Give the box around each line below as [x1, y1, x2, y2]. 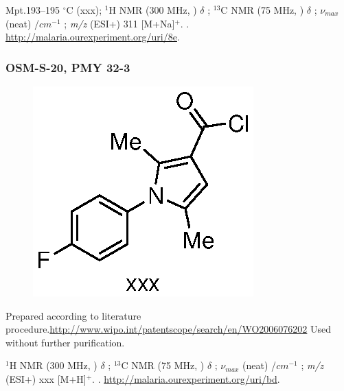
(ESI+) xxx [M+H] [5, 371, 87, 386]
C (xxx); [66, 3, 102, 16]
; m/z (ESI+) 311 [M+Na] [64, 16, 175, 30]
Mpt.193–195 [5, 3, 60, 16]
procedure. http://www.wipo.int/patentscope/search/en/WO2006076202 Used [5, 322, 332, 336]
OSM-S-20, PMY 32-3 [5, 58, 130, 75]
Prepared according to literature [5, 308, 141, 322]
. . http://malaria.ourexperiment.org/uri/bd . [92, 371, 280, 386]
